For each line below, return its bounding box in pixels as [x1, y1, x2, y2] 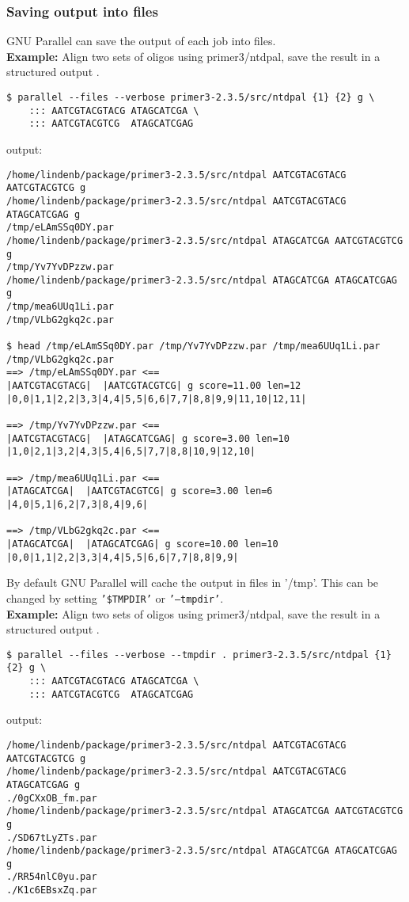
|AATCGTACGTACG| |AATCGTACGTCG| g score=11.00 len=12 [6, 380, 301, 392]
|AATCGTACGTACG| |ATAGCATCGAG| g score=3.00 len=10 [6, 432, 290, 444]
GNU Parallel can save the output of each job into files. [6, 32, 276, 49]
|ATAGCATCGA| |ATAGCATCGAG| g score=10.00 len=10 [6, 538, 278, 550]
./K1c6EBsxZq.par [6, 885, 97, 896]
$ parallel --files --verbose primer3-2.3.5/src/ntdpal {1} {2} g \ [6, 92, 375, 103]
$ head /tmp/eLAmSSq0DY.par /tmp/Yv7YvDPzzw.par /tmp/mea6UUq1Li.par [6, 341, 381, 352]
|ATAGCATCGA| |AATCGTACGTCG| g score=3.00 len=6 [6, 485, 273, 497]
